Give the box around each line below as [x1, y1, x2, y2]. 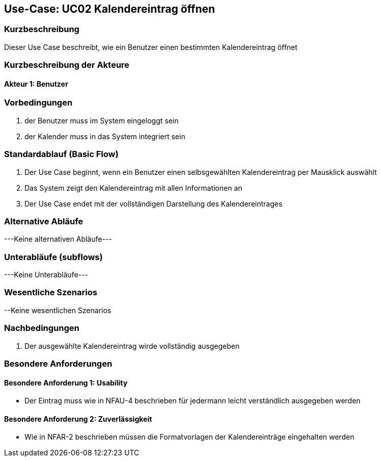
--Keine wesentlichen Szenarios [4, 305, 112, 315]
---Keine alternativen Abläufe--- [4, 235, 112, 244]
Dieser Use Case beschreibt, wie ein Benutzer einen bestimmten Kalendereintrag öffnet [4, 42, 297, 52]
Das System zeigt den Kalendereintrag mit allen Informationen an [24, 183, 242, 192]
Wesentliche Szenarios [4, 287, 97, 298]
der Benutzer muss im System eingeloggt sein [24, 116, 179, 125]
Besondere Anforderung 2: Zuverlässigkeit [4, 414, 152, 423]
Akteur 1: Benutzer [4, 79, 68, 88]
